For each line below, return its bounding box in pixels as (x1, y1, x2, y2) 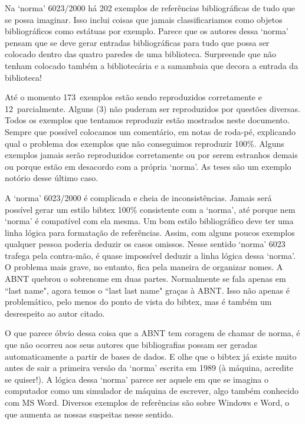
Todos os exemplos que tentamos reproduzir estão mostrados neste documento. (5, 114, 290, 126)
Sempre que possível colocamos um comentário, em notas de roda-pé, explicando (5, 125, 296, 137)
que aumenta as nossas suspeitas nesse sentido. (5, 407, 174, 420)
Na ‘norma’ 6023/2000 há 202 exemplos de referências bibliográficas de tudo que (5, 2, 295, 14)
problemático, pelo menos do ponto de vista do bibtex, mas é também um (5, 295, 272, 308)
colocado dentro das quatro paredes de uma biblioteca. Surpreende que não (5, 48, 277, 60)
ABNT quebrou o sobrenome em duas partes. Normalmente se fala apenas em (5, 272, 286, 285)
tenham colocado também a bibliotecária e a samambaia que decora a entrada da (5, 59, 299, 71)
